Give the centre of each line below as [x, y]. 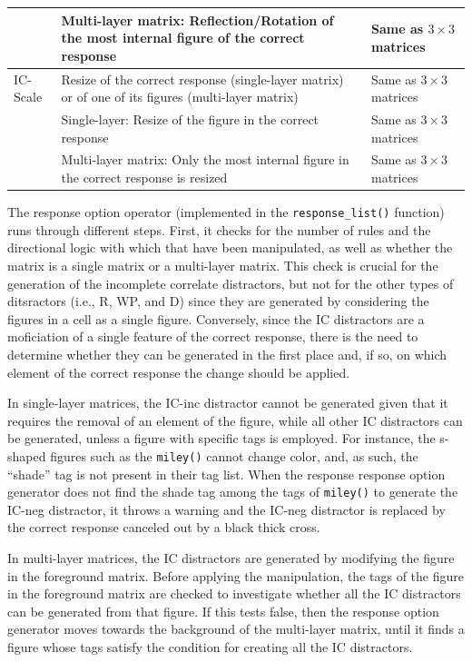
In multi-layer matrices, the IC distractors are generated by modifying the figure [231, 557]
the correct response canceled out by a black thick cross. [164, 527]
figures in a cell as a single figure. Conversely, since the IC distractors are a [216, 318]
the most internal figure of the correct [183, 38]
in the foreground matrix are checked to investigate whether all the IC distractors [234, 593]
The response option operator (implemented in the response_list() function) [226, 212]
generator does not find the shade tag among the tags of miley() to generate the [233, 492]
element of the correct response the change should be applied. [179, 372]
